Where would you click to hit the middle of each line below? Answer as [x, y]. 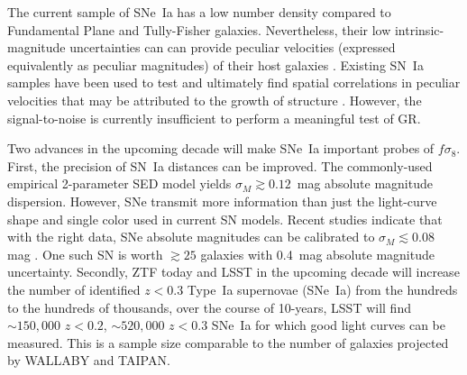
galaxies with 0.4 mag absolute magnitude [317, 254]
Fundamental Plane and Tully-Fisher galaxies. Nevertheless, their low [199, 29]
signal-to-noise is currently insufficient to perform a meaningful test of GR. [214, 118]
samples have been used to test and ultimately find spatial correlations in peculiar [234, 82]
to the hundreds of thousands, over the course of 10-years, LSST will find [209, 307]
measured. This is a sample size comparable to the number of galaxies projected [228, 342]
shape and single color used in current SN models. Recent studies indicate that [225, 219]
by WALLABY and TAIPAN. [89, 360]
